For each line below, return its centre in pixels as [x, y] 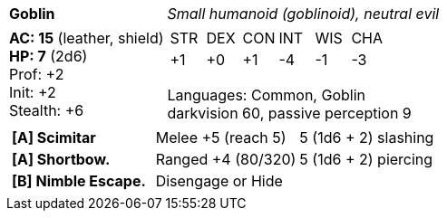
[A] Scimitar [54, 137]
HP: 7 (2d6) [49, 56]
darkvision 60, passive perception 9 [289, 113]
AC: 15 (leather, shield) [87, 38]
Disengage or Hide [219, 181]
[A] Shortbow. [61, 159]
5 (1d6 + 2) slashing [367, 137]
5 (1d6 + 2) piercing [366, 159]
